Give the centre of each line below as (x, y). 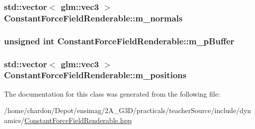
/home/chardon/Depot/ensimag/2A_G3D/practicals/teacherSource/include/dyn (128, 110)
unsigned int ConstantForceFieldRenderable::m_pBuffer (119, 41)
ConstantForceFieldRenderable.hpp (78, 120)
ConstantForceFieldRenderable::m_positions (95, 75)
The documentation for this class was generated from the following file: (112, 93)
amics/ (14, 120)
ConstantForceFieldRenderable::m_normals (93, 18)
